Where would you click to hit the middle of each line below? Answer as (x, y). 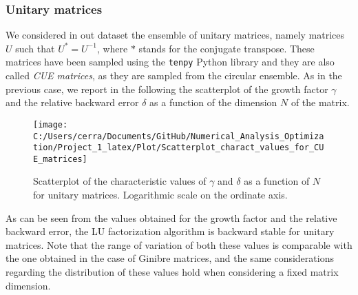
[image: (51, 124)
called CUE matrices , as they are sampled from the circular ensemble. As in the (174, 75)
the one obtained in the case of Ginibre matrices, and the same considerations (170, 258)
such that (35, 48)
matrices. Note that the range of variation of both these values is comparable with (179, 244)
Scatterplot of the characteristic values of (120, 181)
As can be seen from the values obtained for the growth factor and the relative (171, 217)
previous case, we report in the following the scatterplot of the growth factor (167, 89)
